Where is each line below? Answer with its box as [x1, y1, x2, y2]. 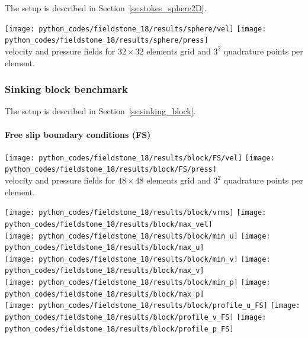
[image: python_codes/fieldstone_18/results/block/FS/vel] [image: [5, 153, 275, 162]
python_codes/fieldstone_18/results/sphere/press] [5, 36, 208, 45]
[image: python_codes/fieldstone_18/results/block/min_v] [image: [5, 255, 271, 263]
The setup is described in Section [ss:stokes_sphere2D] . [5, 2, 207, 14]
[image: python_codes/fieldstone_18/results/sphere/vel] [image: [5, 24, 267, 33]
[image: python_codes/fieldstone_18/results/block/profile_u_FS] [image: [5, 301, 300, 310]
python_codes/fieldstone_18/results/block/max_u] [5, 243, 204, 252]
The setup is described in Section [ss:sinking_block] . [5, 105, 196, 117]
